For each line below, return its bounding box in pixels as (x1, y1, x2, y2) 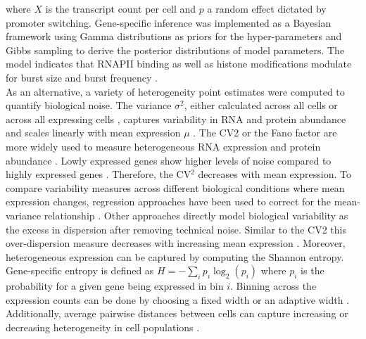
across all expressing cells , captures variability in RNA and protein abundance (6, 111, 346, 126)
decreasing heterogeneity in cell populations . (6, 320, 200, 335)
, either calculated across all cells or (184, 98, 338, 113)
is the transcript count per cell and (45, 1, 196, 15)
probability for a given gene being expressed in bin (6, 279, 224, 293)
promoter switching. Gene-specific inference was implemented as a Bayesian (6, 15, 332, 30)
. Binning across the (229, 279, 317, 293)
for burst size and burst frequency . (6, 70, 158, 84)
